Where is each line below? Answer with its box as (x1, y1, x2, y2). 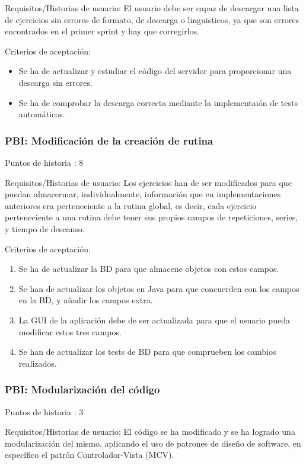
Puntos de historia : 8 (5, 156, 84, 168)
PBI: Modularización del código (5, 382, 160, 397)
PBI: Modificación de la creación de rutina (5, 133, 213, 147)
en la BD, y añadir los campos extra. (18, 294, 153, 306)
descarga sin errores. (18, 76, 93, 88)
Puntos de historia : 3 (5, 405, 84, 418)
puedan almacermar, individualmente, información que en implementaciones (5, 188, 280, 200)
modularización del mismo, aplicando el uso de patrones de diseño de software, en (5, 437, 301, 449)
